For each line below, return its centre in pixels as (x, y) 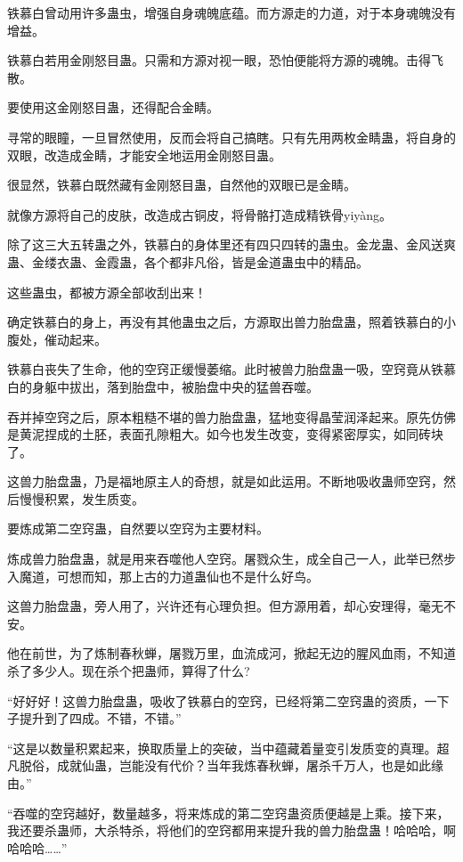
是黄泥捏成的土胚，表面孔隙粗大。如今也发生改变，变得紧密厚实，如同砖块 (225, 434)
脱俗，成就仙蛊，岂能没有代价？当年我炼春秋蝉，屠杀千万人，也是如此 (225, 765)
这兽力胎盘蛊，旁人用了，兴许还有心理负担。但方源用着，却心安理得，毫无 (225, 606)
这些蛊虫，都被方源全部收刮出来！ (107, 292)
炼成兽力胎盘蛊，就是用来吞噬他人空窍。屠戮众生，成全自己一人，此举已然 (225, 559)
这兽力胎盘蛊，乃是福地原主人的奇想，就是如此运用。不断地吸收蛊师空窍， (225, 481)
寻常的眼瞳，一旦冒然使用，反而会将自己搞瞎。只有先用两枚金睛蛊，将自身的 (231, 137)
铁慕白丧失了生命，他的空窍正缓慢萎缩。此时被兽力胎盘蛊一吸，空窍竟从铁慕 (231, 369)
